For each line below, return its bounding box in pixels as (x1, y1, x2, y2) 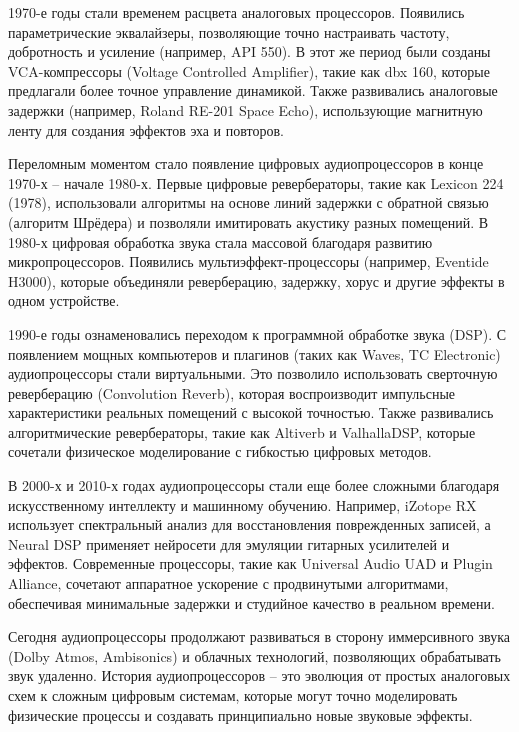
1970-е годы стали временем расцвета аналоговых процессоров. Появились (8, 2, 465, 22)
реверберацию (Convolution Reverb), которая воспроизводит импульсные (8, 382, 456, 403)
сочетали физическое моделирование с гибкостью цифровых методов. (8, 441, 432, 462)
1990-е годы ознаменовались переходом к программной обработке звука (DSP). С (8, 323, 507, 344)
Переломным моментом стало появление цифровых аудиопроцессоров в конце (8, 153, 484, 174)
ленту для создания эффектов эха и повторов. (8, 119, 284, 140)
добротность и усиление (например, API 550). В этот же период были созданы (8, 41, 491, 62)
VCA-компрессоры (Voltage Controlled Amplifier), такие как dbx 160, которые (8, 60, 490, 81)
